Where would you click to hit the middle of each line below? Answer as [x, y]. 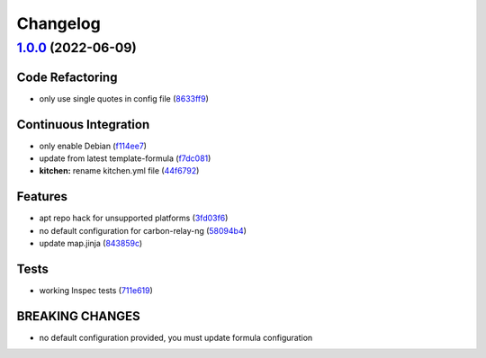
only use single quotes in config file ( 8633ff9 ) [124, 98]
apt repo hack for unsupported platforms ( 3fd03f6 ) [134, 218]
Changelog [58, 23]
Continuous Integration [83, 125]
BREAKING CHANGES [79, 316]
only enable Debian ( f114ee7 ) [93, 146]
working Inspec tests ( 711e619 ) [96, 291]
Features [42, 197]
